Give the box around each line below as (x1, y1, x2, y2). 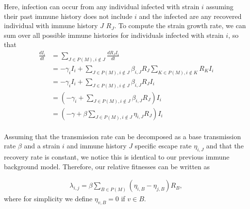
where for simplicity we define (4, 193, 93, 204)
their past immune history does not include (4, 11, 133, 21)
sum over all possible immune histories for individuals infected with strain (4, 30, 224, 40)
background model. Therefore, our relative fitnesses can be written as (4, 161, 210, 171)
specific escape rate (134, 141, 192, 151)
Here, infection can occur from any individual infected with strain (4, 1, 200, 11)
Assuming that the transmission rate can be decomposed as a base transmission (4, 131, 241, 141)
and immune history (67, 141, 127, 151)
